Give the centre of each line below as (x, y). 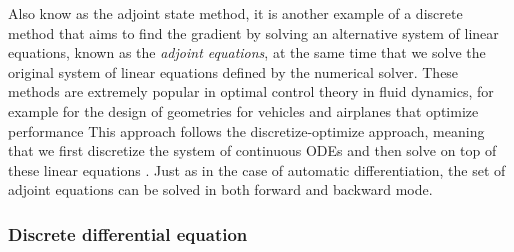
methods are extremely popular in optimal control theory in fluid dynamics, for (251, 91)
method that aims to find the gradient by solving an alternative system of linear (253, 32)
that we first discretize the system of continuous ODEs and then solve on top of (252, 150)
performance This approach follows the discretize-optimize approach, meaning (246, 130)
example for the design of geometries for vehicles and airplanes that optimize (243, 110)
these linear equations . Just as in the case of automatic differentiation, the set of (257, 169)
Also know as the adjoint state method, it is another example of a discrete (235, 13)
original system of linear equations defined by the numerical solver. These (233, 71)
